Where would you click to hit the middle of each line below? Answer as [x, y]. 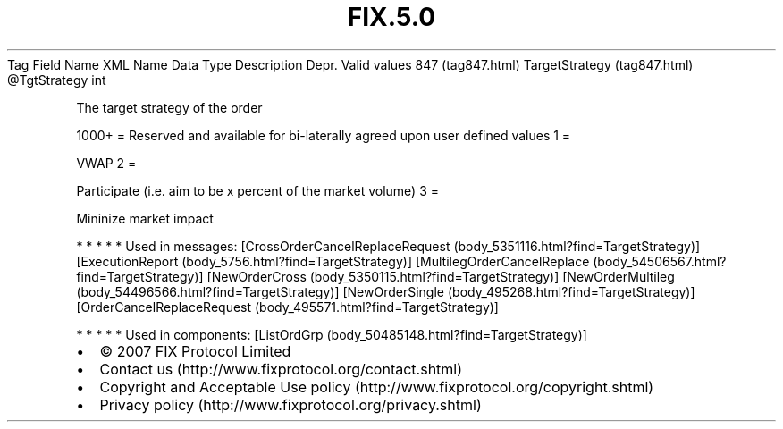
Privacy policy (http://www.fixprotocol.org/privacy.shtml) [290, 404]
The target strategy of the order [169, 107]
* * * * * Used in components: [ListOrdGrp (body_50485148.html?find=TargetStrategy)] [332, 334]
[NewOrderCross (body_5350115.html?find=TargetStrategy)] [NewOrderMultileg [441, 276]
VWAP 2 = [106, 163]
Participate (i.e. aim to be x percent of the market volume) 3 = [257, 190]
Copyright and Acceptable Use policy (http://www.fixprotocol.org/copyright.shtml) [377, 387]
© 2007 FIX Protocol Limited [195, 351]
